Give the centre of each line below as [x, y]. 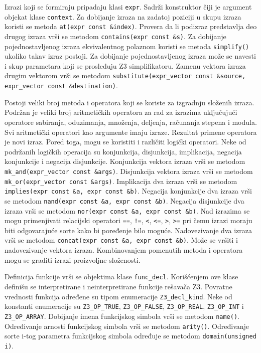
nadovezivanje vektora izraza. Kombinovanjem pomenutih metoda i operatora [124, 250]
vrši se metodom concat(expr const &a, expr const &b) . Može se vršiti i [121, 240]
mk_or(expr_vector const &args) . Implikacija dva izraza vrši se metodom [121, 181]
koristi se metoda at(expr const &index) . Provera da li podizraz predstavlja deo [131, 26]
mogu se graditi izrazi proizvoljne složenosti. [73, 259]
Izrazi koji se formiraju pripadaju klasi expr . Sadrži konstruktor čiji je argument [128, 7]
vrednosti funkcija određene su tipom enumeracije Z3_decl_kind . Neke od [118, 296]
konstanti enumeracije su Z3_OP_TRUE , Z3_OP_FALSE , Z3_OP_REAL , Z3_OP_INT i [124, 306]
